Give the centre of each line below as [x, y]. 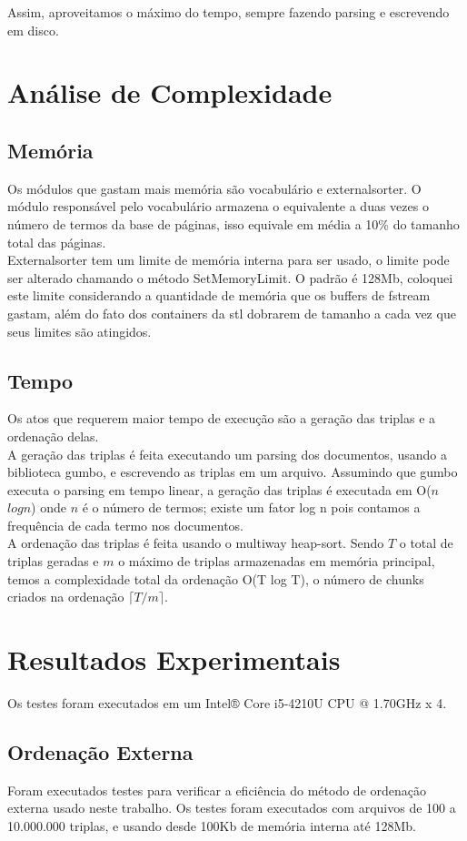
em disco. [33, 30]
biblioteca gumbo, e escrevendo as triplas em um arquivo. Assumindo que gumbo [233, 472]
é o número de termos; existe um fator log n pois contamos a [251, 507]
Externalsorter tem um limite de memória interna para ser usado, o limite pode [229, 260]
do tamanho [426, 223]
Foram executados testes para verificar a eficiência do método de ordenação [217, 790]
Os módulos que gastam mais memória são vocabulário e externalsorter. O [214, 188]
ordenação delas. [53, 436]
